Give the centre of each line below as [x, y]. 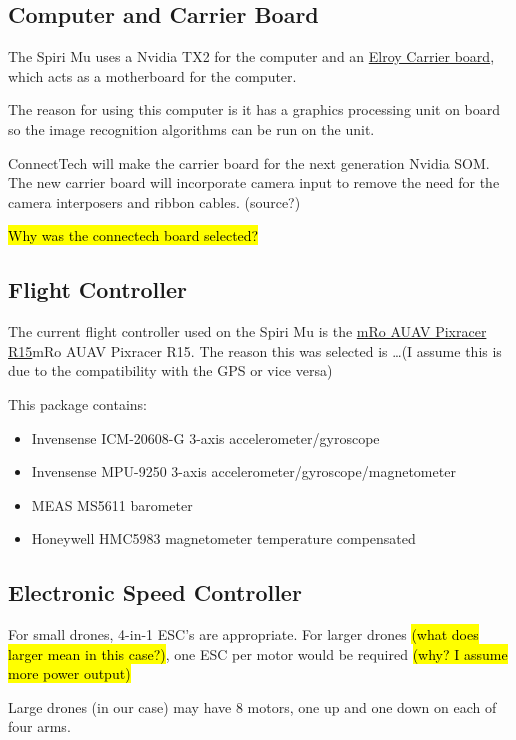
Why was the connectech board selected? [133, 235]
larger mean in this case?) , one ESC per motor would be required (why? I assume [258, 653]
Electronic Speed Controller [155, 592]
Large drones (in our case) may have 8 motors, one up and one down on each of [252, 706]
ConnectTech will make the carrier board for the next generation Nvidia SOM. [249, 162]
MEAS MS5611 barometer [112, 504]
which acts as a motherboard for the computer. [152, 75]
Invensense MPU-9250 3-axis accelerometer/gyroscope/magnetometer [243, 471]
